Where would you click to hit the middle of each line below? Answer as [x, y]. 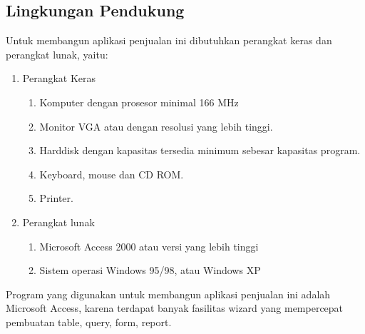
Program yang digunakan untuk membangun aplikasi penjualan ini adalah [168, 294]
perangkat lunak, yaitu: [57, 54]
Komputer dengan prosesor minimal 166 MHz [139, 102]
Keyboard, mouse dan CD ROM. [112, 174]
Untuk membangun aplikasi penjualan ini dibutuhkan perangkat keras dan [169, 40]
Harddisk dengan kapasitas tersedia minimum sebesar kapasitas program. [200, 150]
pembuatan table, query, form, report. [89, 322]
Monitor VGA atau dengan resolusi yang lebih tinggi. [156, 126]
